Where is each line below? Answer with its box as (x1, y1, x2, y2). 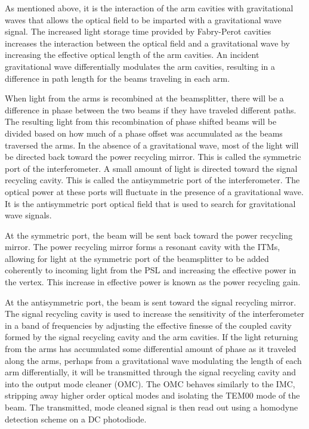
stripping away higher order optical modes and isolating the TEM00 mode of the (5, 389, 300, 402)
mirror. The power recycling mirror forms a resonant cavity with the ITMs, (5, 240, 280, 253)
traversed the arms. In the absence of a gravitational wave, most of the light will (5, 138, 299, 151)
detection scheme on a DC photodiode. (5, 412, 147, 425)
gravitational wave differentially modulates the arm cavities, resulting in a (5, 60, 276, 72)
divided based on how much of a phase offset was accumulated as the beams (5, 126, 283, 139)
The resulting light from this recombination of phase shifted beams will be (5, 115, 277, 128)
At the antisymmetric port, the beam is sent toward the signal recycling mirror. (5, 295, 296, 308)
